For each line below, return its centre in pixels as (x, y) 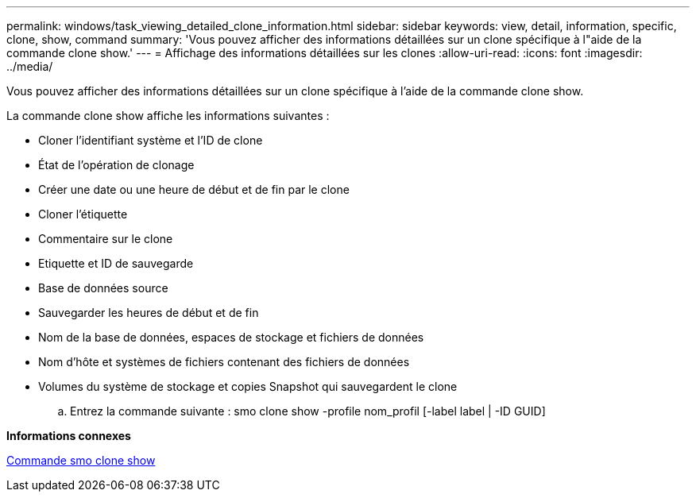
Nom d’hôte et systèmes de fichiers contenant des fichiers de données (224, 362)
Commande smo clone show (81, 460)
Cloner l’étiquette (83, 214)
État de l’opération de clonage (116, 165)
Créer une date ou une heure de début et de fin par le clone (194, 189)
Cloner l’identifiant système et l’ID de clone (151, 140)
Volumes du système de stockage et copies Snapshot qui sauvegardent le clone (248, 386)
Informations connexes (69, 436)
